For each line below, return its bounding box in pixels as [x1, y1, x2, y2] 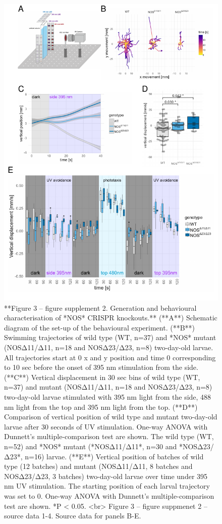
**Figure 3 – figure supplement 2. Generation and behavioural [4, 302, 197, 313]
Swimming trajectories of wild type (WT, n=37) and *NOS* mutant [4, 332, 216, 343]
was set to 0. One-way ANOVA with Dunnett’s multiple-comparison [4, 490, 214, 501]
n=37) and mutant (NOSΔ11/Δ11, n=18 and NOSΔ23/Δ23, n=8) [4, 382, 212, 392]
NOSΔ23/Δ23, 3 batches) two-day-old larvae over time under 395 [4, 470, 208, 481]
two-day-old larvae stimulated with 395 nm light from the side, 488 [4, 392, 211, 402]
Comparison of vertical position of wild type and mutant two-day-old [4, 411, 217, 422]
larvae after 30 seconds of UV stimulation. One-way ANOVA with [4, 421, 208, 432]
